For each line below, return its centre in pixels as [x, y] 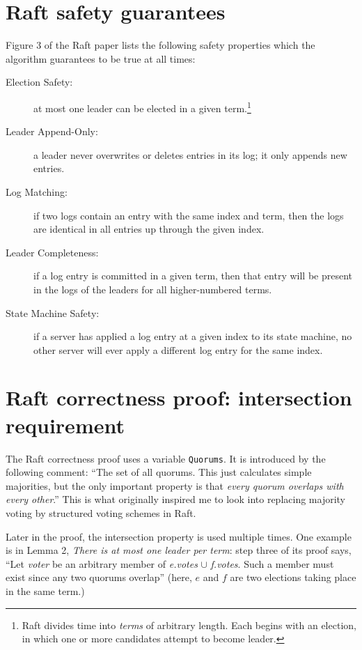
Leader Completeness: [52, 252]
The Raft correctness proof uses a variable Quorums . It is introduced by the [166, 458]
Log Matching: [37, 191]
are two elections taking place [293, 577]
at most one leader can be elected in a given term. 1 [142, 107]
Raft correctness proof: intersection [179, 397]
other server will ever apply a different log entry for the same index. [178, 349]
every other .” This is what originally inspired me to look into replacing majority [175, 499]
